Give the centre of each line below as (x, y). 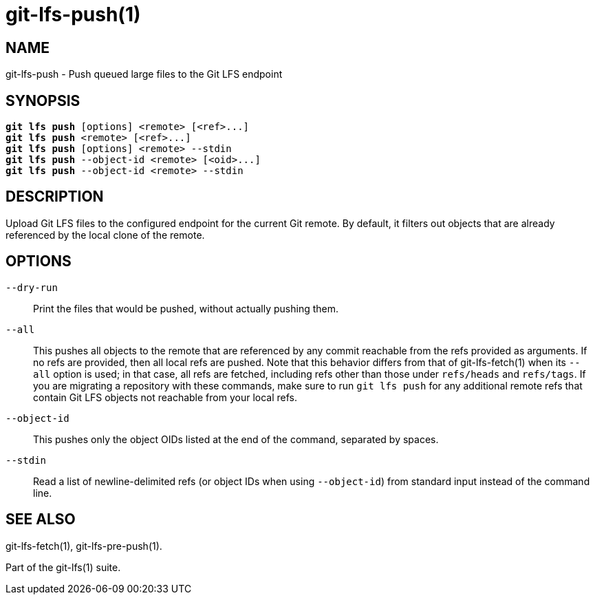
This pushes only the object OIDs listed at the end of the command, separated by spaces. (236, 439)
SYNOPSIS (43, 100)
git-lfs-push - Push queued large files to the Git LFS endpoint (144, 74)
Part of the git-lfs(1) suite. (63, 567)
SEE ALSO (41, 519)
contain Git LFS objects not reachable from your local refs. (165, 397)
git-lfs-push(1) (73, 14)
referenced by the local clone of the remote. (105, 235)
